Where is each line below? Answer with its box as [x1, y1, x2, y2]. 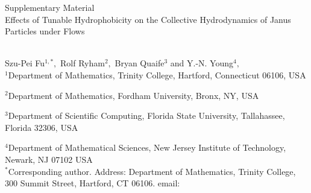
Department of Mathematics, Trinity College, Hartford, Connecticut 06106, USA [8, 68, 306, 81]
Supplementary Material [5, 1, 95, 13]
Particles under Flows [5, 25, 85, 37]
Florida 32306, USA [5, 121, 78, 133]
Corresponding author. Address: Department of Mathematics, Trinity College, [8, 165, 296, 177]
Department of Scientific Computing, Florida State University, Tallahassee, [8, 109, 285, 122]
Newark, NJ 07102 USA [5, 153, 93, 165]
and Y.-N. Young [170, 57, 233, 69]
